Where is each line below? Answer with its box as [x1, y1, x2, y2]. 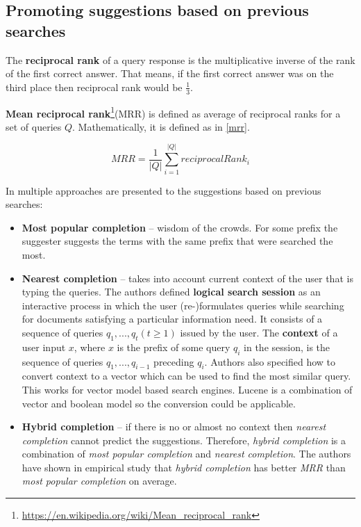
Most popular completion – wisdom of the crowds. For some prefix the [22, 220, 338, 234]
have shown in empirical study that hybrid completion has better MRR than [22, 460, 346, 474]
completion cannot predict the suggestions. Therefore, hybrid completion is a [22, 432, 346, 447]
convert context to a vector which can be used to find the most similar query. [22, 368, 351, 383]
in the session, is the [244, 339, 330, 354]
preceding [153, 354, 194, 368]
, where [74, 339, 106, 354]
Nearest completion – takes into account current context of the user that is [22, 270, 353, 285]
